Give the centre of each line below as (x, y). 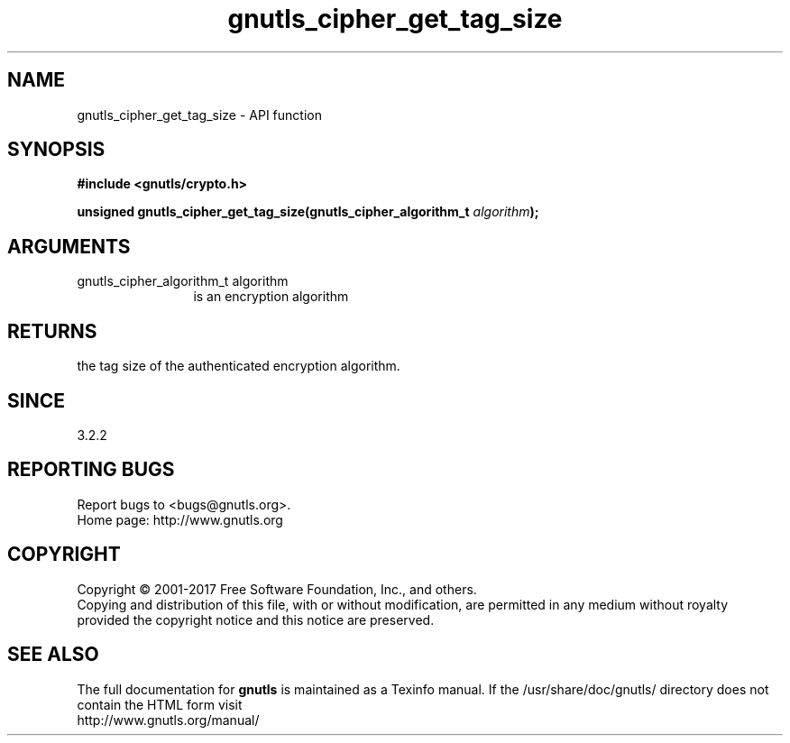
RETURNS (52, 331)
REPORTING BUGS (91, 470)
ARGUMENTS (69, 246)
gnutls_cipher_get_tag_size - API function (199, 115)
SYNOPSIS (56, 150)
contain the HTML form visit (160, 704)
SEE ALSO (53, 655)
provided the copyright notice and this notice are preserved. (256, 619)
